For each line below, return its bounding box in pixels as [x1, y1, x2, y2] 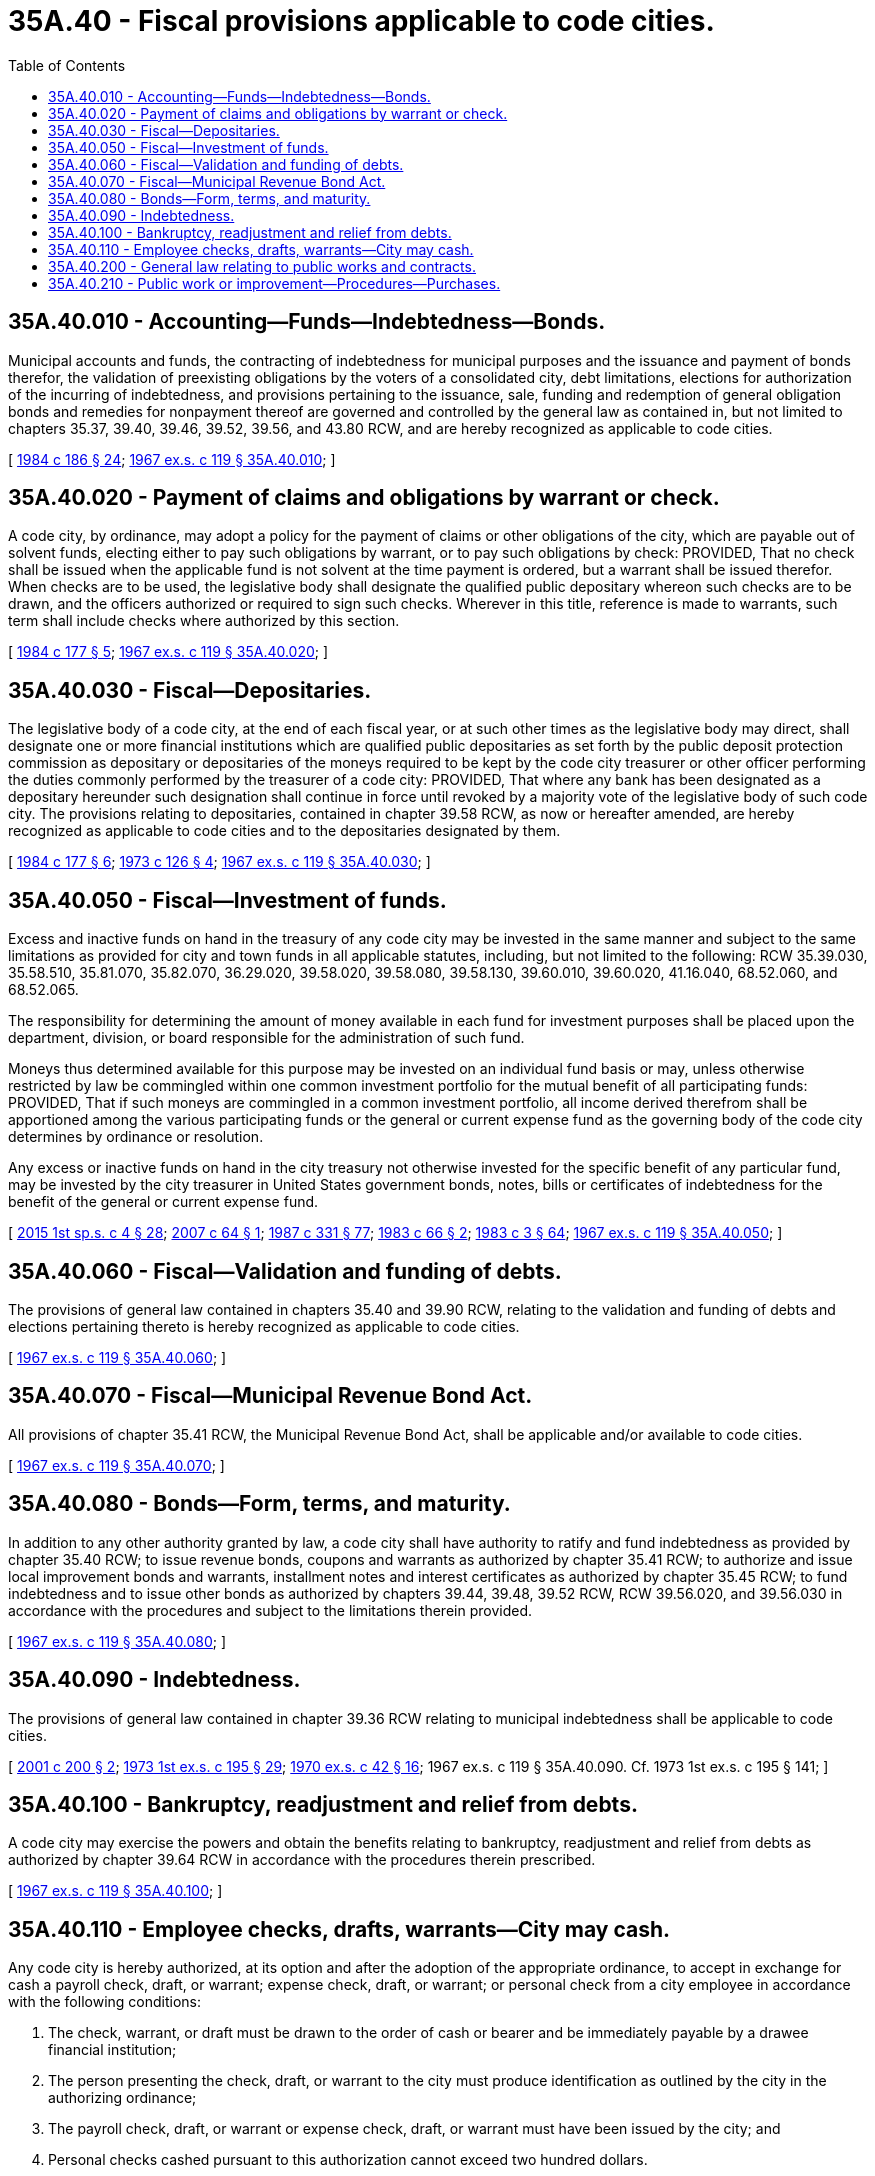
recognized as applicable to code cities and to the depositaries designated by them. [8, 822, 561, 840]
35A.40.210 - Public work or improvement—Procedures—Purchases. [48, 274, 501, 292]
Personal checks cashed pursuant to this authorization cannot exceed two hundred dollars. [48, 2151, 648, 2169]
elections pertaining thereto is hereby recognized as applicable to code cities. [8, 1317, 520, 1335]
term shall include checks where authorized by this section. [8, 612, 400, 630]
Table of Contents [8, 56, 126, 74]
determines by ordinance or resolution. [8, 1128, 264, 1146]
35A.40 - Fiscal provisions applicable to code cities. [8, 4, 715, 38]
